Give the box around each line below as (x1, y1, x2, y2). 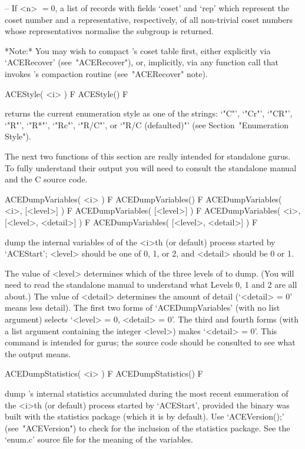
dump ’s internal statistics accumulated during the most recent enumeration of (5, 387, 289, 400)
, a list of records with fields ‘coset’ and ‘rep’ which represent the (55, 2, 290, 14)
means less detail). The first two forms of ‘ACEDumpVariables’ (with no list (5, 301, 280, 314)
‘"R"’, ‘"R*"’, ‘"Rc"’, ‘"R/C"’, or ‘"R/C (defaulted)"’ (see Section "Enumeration (5, 118, 289, 131)
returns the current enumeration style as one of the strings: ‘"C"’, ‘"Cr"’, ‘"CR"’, (5, 107, 293, 119)
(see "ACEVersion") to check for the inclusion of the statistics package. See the (5, 421, 290, 434)
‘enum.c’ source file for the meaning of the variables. (5, 433, 193, 445)
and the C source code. (5, 173, 88, 185)
